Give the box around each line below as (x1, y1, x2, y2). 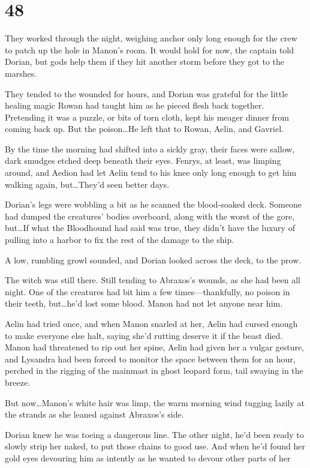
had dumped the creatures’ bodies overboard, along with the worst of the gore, (5, 209, 295, 222)
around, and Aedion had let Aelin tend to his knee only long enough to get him (5, 166, 297, 179)
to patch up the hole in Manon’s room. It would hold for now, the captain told (5, 43, 294, 56)
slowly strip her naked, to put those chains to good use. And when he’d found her (5, 440, 306, 452)
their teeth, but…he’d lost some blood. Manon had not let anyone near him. (5, 297, 283, 310)
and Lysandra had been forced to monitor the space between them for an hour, (5, 352, 296, 365)
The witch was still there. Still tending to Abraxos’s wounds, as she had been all (5, 274, 300, 286)
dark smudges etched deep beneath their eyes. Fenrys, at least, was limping (5, 154, 281, 167)
